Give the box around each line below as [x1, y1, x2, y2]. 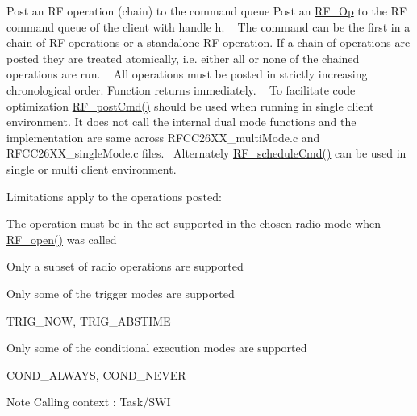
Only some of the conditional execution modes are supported [6, 339, 307, 356]
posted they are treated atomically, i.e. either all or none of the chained [6, 49, 360, 66]
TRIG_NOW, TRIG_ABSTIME [6, 312, 171, 329]
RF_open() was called [6, 230, 117, 247]
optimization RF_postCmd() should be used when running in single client [6, 97, 374, 114]
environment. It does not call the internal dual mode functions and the [6, 113, 357, 130]
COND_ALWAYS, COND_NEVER [6, 366, 186, 383]
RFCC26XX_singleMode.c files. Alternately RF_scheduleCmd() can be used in [6, 145, 407, 162]
